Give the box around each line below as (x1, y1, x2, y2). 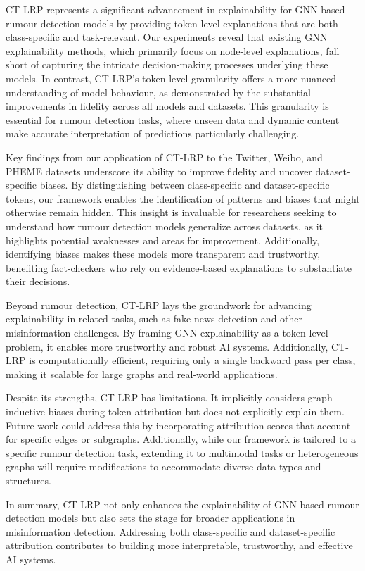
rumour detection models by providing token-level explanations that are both (6, 15, 338, 30)
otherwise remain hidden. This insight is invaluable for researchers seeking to (6, 205, 337, 220)
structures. (6, 473, 51, 487)
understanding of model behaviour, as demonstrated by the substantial (6, 84, 311, 99)
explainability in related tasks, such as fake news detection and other (6, 311, 303, 326)
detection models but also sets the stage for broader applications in (6, 510, 295, 525)
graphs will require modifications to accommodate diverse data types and (6, 459, 321, 474)
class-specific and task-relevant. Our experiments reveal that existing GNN (6, 30, 328, 44)
